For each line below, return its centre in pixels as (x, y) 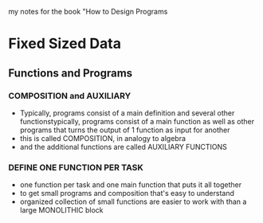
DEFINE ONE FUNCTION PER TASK (76, 167)
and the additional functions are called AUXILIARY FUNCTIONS (123, 147)
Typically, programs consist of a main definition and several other (127, 113)
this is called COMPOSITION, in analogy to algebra (102, 138)
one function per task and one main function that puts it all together (130, 185)
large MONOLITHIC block (61, 210)
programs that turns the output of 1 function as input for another (125, 130)
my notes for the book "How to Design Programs (88, 12)
